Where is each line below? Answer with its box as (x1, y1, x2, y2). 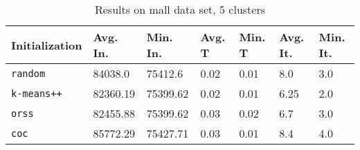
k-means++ (11, 87, 62, 99)
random (11, 67, 46, 79)
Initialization (11, 36, 82, 53)
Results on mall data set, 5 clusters (94, 1, 265, 17)
